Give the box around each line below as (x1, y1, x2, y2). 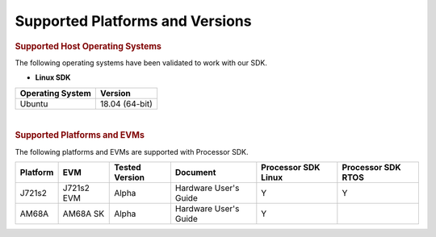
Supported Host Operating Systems (15, 40, 161, 52)
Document (174, 167, 216, 178)
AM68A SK (62, 208, 105, 219)
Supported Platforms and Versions (15, 12, 252, 30)
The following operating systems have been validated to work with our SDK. (15, 57, 268, 68)
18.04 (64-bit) (99, 98, 153, 109)
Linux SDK (35, 73, 71, 82)
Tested (114, 162, 141, 173)
